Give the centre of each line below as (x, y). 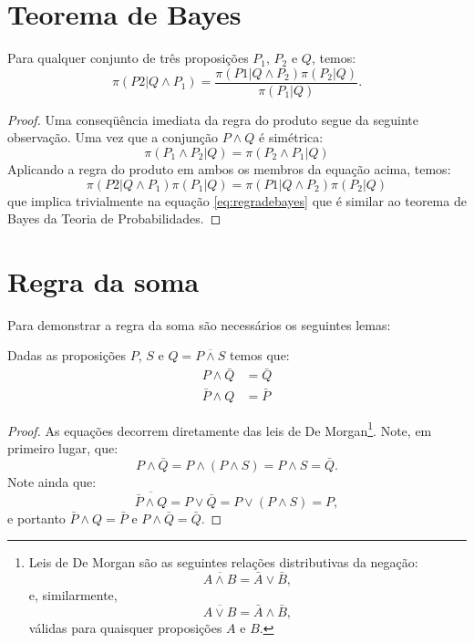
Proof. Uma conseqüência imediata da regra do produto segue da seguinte (213, 119)
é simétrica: (291, 137)
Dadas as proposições (67, 355)
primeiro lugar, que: (63, 447)
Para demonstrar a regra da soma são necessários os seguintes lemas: (199, 324)
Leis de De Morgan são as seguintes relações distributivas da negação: (223, 562)
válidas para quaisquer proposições (125, 627)
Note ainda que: (52, 481)
